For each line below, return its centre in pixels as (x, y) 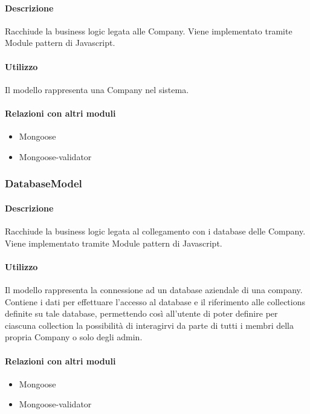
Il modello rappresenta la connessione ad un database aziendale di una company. (154, 289)
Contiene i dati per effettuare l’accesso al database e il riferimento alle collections (155, 301)
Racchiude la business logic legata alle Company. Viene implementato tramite (149, 31)
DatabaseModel (44, 183)
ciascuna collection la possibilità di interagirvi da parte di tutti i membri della (149, 325)
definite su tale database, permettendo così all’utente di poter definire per (141, 313)
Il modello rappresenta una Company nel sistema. (97, 89)
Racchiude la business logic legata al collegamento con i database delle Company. (155, 231)
